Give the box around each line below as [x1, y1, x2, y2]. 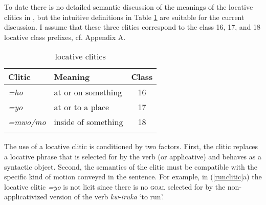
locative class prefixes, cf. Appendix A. [4, 31, 126, 42]
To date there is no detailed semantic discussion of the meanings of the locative [4, 2, 253, 12]
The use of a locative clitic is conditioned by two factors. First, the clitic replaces [4, 141, 258, 152]
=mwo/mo [8, 116, 46, 128]
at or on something [54, 86, 122, 98]
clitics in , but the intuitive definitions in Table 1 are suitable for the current [4, 11, 245, 22]
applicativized [4, 191, 48, 202]
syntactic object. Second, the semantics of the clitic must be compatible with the [4, 161, 257, 172]
